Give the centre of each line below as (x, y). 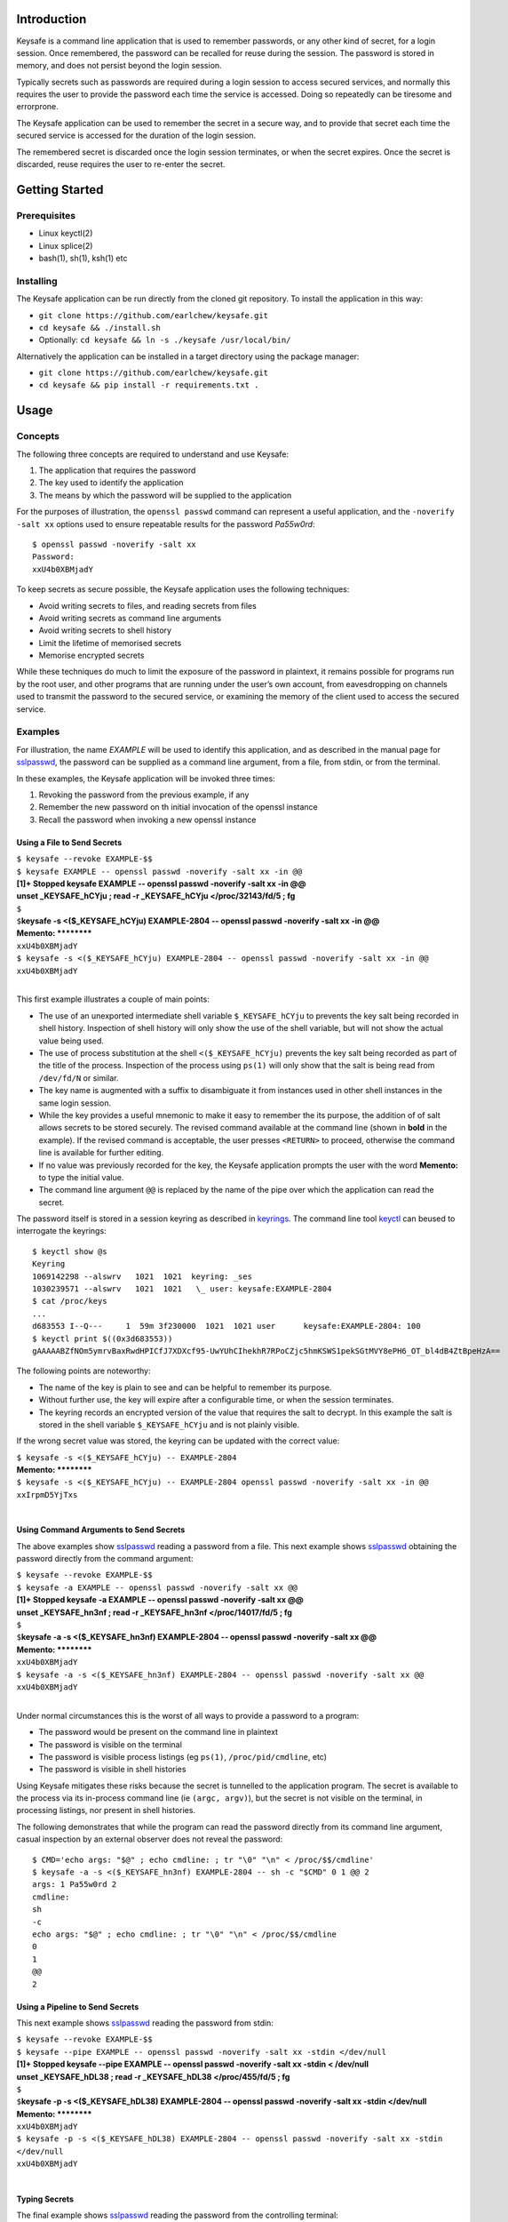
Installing (37, 281)
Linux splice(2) (66, 245)
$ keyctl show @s (70, 1251)
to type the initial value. (81, 1177)
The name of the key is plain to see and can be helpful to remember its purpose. (185, 1387)
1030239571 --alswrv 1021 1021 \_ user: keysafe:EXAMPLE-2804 (182, 1289)
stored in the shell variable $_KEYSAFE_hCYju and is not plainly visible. (169, 1424)
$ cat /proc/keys (70, 1301)
